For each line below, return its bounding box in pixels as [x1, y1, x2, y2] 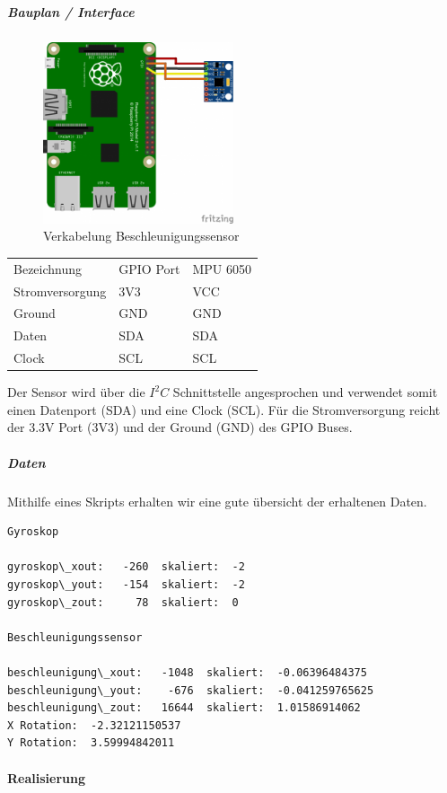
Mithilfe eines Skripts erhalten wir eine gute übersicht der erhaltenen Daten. [7, 491, 427, 510]
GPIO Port [118, 259, 180, 278]
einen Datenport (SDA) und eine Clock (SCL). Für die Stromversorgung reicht [7, 400, 441, 419]
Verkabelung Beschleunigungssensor [43, 226, 240, 245]
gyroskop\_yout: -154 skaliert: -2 [7, 577, 245, 591]
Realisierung [7, 768, 85, 787]
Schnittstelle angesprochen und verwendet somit [172, 383, 438, 401]
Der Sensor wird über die [7, 383, 145, 401]
